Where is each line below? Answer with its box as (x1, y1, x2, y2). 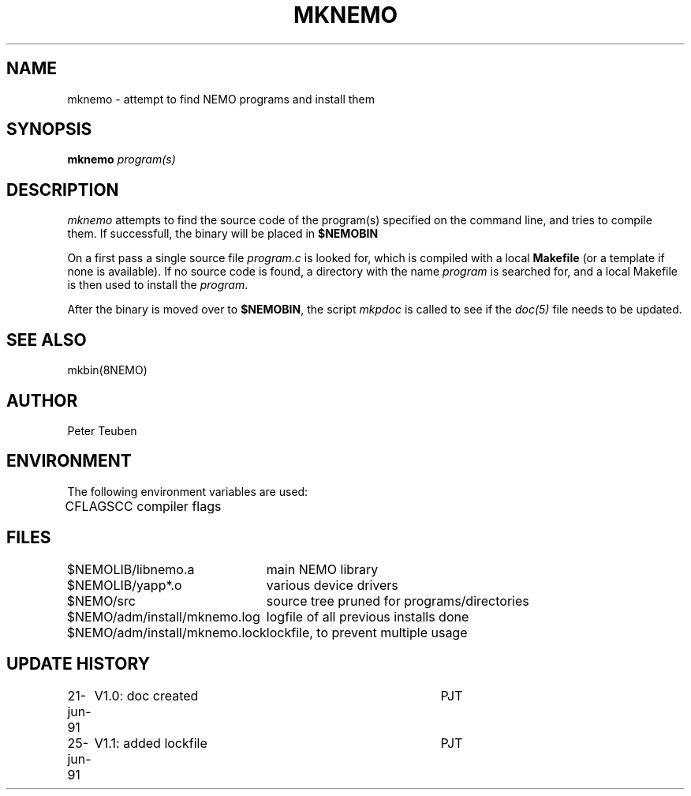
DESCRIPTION (6, 179, 119, 200)
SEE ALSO (6, 329, 87, 350)
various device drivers (266, 576, 398, 593)
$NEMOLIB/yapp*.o (66, 576, 182, 593)
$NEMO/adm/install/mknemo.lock (66, 624, 267, 640)
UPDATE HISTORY (6, 654, 151, 674)
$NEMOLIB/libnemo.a (66, 561, 195, 577)
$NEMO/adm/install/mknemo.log (66, 608, 260, 625)
